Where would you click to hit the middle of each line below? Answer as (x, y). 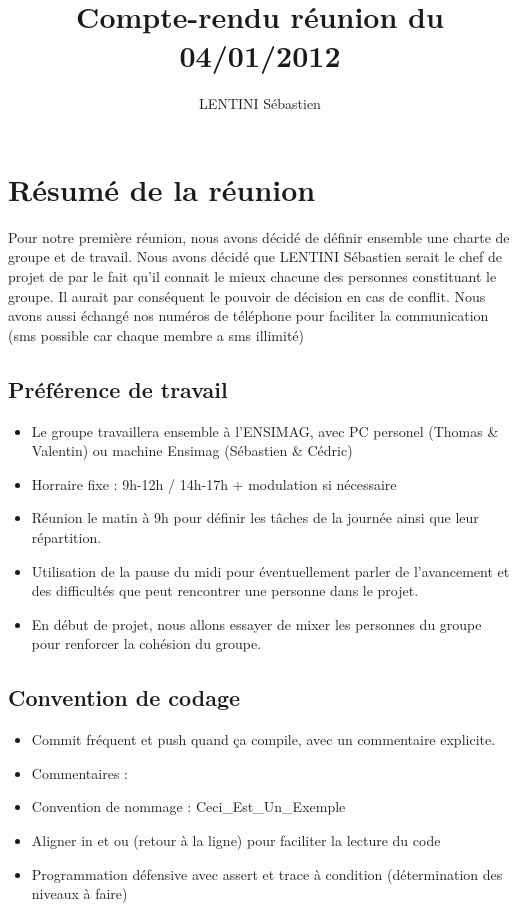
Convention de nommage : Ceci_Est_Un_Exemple (188, 806)
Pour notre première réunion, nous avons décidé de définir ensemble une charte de (259, 236)
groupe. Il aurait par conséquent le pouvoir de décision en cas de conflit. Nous (247, 295)
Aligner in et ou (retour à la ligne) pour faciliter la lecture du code (236, 839)
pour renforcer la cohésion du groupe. (146, 643)
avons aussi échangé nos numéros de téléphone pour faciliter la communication (248, 315)
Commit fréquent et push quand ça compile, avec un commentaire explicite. (263, 739)
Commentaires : (79, 772)
